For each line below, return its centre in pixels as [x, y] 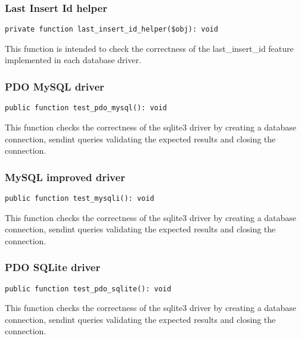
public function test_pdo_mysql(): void [86, 108]
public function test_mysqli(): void [80, 198]
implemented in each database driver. [73, 60]
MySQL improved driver [65, 177]
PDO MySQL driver [55, 86]
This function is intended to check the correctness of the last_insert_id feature [149, 48]
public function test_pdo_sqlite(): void [88, 289]
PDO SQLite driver [53, 267]
